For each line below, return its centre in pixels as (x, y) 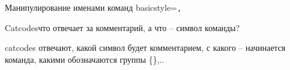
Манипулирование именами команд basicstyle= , (93, 7)
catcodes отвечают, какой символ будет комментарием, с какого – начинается (145, 48)
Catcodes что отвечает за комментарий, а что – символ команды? (122, 27)
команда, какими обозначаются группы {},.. (85, 59)
